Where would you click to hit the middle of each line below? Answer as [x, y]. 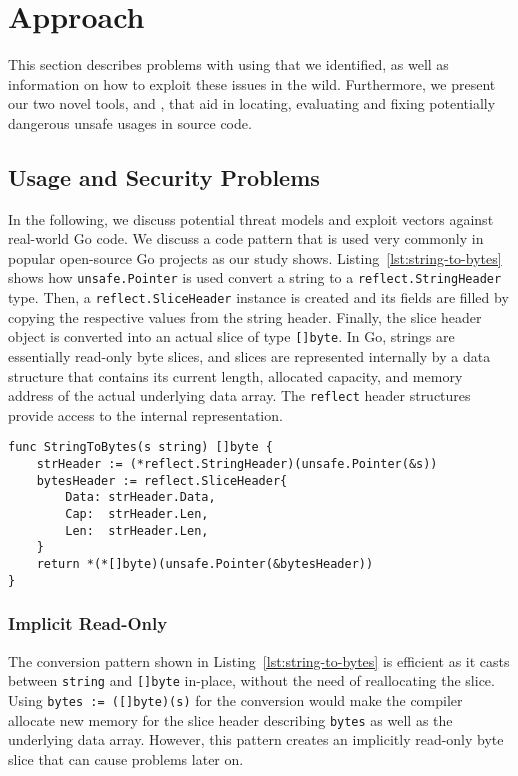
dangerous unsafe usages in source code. [130, 122]
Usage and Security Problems [164, 176]
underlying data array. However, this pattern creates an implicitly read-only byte [256, 739]
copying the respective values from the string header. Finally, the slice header [245, 316]
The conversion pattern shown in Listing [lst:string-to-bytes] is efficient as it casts [259, 660]
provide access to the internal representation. [145, 414]
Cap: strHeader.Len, [137, 514]
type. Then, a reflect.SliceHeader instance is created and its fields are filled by [258, 297]
